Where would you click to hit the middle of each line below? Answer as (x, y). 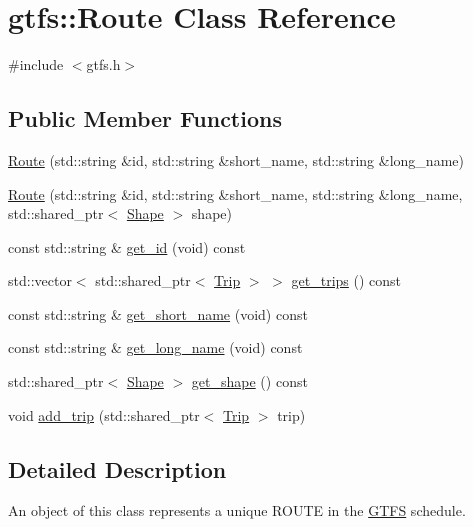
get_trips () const (346, 280)
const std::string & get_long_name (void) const (155, 347)
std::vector (40, 280)
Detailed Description (117, 468)
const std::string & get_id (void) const (127, 246)
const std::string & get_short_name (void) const (158, 313)
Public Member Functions (145, 118)
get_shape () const (249, 381)
